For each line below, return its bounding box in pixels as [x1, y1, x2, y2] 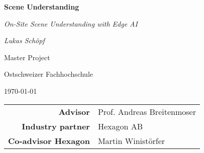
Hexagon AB [97, 120, 143, 132]
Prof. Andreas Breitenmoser [97, 105, 196, 117]
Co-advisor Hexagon [8, 134, 90, 146]
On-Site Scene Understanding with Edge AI [4, 18, 138, 29]
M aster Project [4, 52, 50, 62]
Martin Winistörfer [97, 134, 165, 146]
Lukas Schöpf [4, 35, 45, 46]
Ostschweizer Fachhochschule [4, 69, 93, 79]
